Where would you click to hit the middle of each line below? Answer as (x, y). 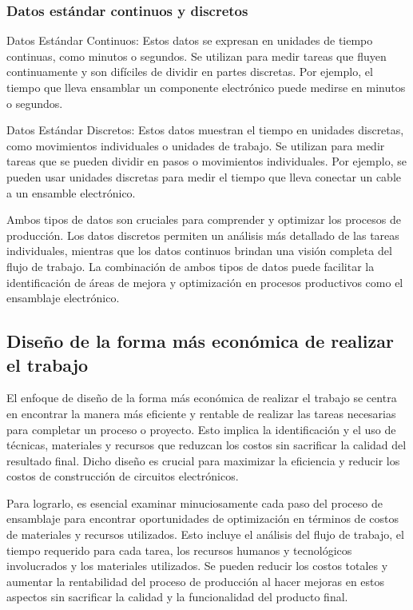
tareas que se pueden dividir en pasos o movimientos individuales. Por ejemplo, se (206, 161)
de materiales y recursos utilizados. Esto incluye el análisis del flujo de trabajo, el (205, 534)
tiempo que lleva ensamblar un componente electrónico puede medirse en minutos (206, 87)
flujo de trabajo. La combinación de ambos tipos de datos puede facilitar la (191, 266)
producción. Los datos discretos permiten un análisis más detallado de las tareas (203, 235)
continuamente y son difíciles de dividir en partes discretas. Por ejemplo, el (190, 72)
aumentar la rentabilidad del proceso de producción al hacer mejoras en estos (196, 581)
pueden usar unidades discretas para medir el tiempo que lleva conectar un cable (204, 176)
